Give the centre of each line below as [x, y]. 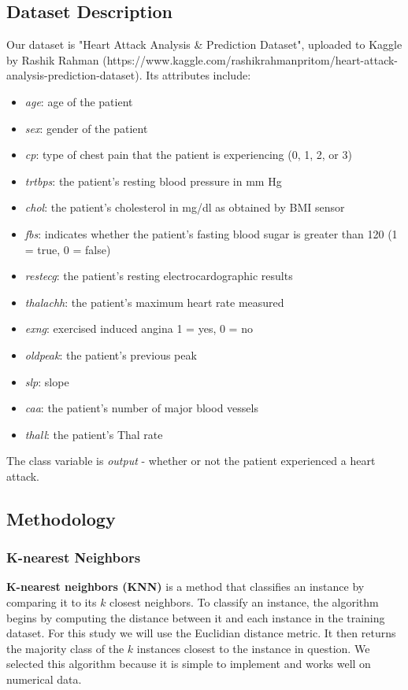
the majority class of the [65, 648]
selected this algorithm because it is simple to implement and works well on [189, 664]
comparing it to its [52, 602]
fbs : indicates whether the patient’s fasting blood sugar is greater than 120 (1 [211, 233]
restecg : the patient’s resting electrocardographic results [159, 276]
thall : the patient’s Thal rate [94, 434]
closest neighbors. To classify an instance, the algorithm [244, 602]
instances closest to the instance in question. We [253, 648]
